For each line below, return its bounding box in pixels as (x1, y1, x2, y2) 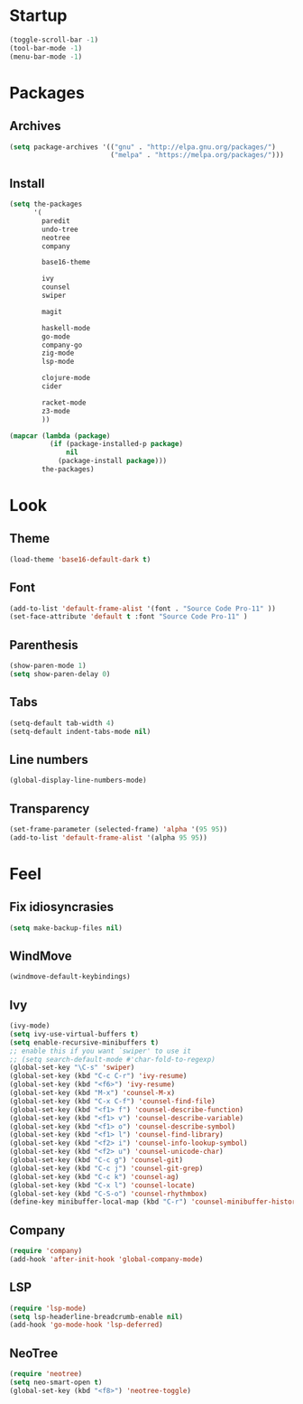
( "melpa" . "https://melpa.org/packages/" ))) (109, 151, 284, 160)
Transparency (9, 801, 90, 816)
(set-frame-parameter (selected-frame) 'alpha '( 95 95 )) (9, 824, 228, 833)
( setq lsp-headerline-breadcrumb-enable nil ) (9, 1312, 183, 1321)
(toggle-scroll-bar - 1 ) (9, 35, 99, 44)
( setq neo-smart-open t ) (9, 1378, 103, 1387)
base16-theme (41, 258, 91, 267)
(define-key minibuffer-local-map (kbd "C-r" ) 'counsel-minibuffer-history (9, 1197, 300, 1206)
